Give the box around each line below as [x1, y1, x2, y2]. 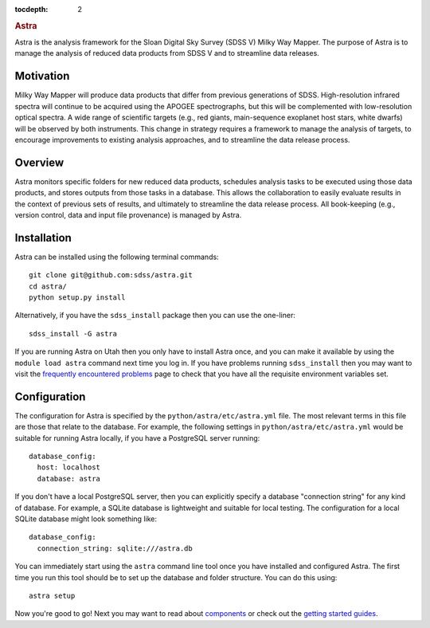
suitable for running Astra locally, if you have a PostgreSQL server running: [14, 433, 260, 442]
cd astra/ [29, 281, 67, 291]
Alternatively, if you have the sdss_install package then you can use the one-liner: [14, 311, 296, 320]
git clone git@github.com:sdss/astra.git [29, 271, 193, 280]
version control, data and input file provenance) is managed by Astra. [14, 210, 242, 219]
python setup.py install [29, 293, 126, 302]
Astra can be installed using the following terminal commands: [14, 252, 219, 261]
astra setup [29, 591, 76, 600]
